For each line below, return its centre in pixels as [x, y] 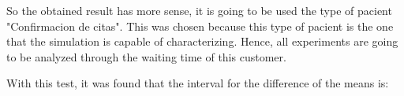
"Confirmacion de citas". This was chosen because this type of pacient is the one [200, 26]
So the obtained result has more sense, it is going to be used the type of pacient [199, 10]
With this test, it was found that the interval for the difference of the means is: [198, 83]
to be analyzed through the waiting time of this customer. [146, 56]
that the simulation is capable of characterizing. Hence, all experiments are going [202, 41]
